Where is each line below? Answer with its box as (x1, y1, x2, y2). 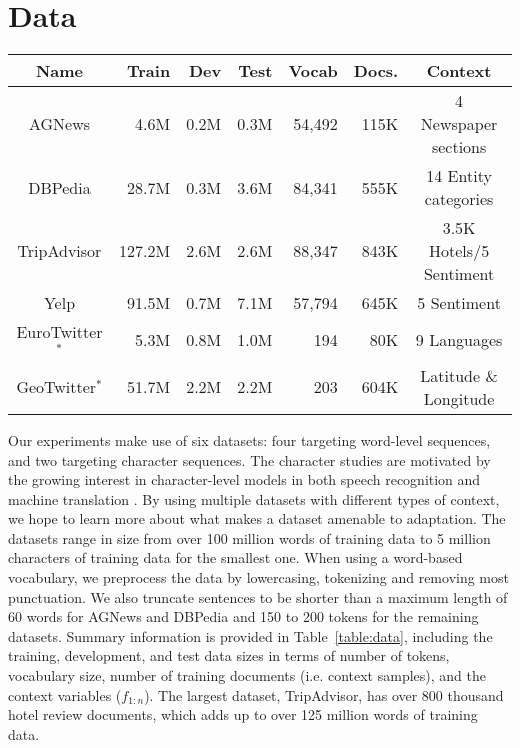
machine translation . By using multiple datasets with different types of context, (8, 488, 500, 509)
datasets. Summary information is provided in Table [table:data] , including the (8, 625, 493, 646)
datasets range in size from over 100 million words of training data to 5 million (8, 527, 491, 548)
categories (424, 187, 494, 211)
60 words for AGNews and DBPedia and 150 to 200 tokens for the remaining (8, 606, 479, 627)
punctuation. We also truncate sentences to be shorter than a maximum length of (8, 586, 508, 607)
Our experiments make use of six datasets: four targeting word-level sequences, (8, 429, 491, 450)
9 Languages (415, 327, 503, 351)
